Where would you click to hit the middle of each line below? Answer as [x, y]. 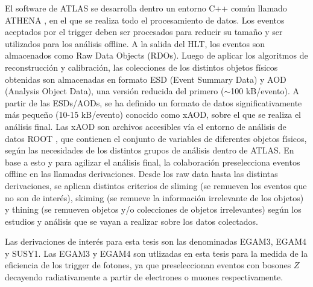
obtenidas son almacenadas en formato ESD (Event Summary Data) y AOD [146, 79]
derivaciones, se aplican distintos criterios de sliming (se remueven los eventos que [156, 185]
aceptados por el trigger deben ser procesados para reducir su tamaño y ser [144, 32]
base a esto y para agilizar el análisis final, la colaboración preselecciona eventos [153, 162]
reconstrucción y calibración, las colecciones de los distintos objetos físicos [141, 67]
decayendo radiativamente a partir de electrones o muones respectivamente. [144, 277]
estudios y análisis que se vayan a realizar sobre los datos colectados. [131, 221]
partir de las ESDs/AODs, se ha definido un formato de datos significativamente [153, 102]
